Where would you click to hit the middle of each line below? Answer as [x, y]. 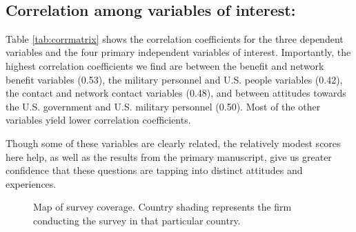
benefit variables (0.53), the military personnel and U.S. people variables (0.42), [174, 79]
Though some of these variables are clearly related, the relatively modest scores [173, 143]
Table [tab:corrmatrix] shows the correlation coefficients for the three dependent [175, 38]
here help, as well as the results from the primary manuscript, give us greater [169, 156]
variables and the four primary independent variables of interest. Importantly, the [178, 52]
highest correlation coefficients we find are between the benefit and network [165, 65]
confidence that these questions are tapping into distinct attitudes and [154, 170]
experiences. [31, 183]
